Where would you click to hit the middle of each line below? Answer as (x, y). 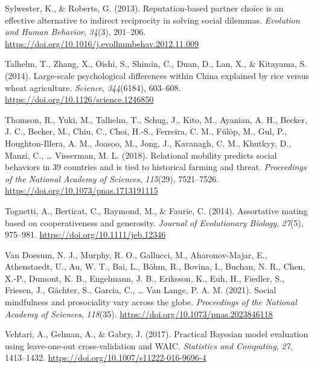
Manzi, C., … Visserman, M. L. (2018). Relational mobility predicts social (141, 155)
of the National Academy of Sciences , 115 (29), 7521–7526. (112, 178)
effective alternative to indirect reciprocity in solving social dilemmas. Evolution (152, 20)
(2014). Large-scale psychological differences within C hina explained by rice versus (157, 75)
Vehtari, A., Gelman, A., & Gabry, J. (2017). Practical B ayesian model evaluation (157, 334)
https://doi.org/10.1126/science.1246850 (79, 99)
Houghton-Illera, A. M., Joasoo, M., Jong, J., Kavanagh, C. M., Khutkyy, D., (148, 143)
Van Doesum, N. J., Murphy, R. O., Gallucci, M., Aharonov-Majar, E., (136, 254)
